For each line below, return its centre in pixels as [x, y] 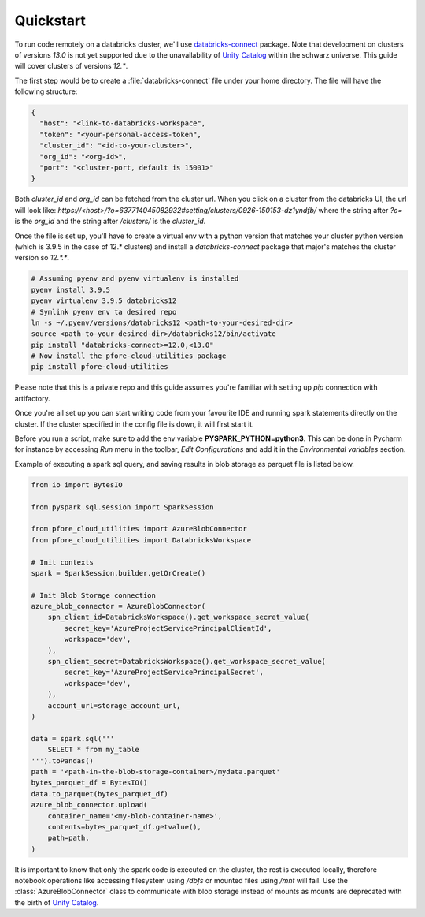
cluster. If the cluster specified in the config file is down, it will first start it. [135, 424]
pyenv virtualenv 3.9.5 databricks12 [104, 301]
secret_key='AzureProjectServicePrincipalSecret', [164, 673]
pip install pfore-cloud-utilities [100, 367]
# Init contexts [63, 562]
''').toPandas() [63, 760]
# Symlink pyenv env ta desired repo [104, 312]
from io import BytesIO [77, 485]
